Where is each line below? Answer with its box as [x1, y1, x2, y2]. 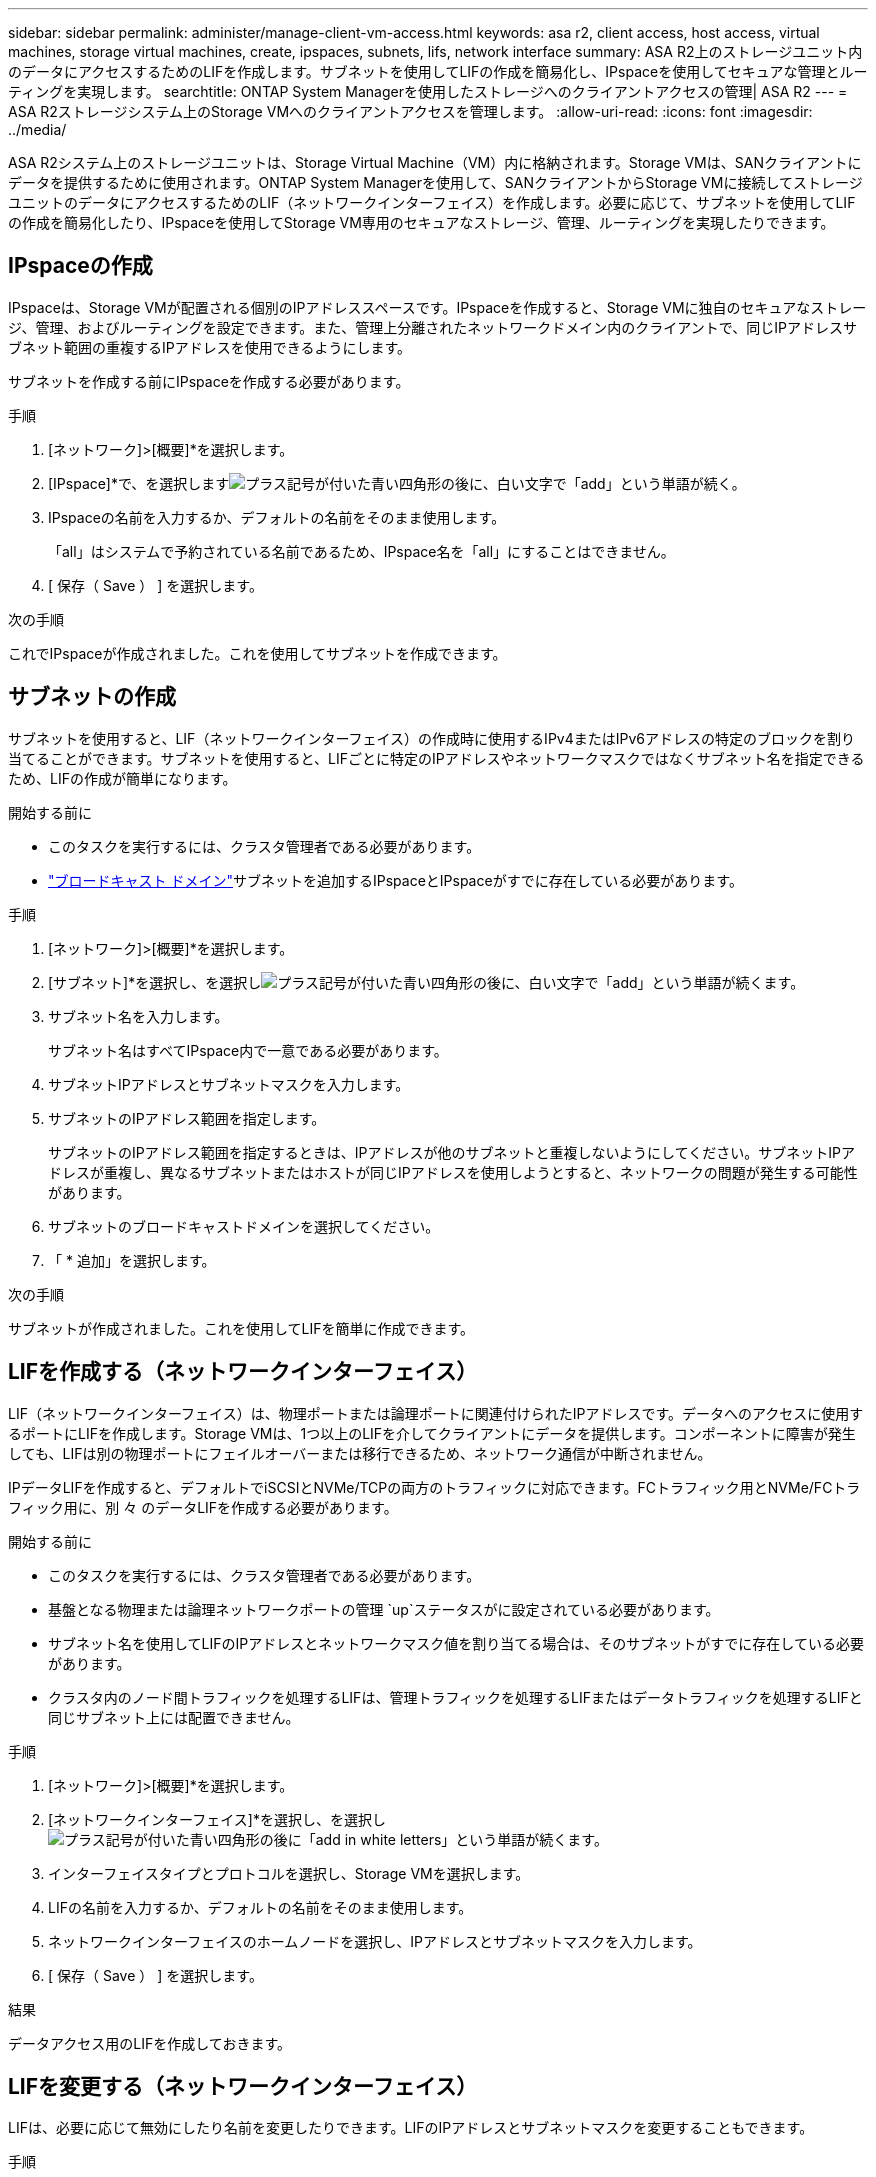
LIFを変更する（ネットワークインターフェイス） [8, 2073, 478, 2099]
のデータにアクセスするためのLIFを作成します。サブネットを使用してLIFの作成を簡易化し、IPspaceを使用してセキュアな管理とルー [8, 63, 868, 80]
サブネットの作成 [8, 684, 176, 710]
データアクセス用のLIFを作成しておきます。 [8, 2034, 291, 2052]
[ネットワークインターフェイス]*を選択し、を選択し [48, 1810, 386, 1828]
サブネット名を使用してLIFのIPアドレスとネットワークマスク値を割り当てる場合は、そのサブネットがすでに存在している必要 [48, 1634, 864, 1652]
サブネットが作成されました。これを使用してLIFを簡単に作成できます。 [8, 1319, 475, 1337]
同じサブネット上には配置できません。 [48, 1708, 300, 1726]
